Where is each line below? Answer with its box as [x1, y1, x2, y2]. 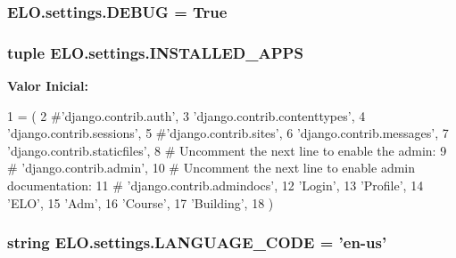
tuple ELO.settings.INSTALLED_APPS [7, 41, 303, 63]
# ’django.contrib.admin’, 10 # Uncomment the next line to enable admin [7, 158, 416, 177]
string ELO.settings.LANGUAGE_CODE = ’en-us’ [7, 231, 387, 254]
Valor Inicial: [7, 77, 89, 95]
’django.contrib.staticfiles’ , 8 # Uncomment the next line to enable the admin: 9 [7, 141, 447, 159]
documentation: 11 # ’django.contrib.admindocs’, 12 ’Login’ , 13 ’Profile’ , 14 [7, 176, 424, 195]
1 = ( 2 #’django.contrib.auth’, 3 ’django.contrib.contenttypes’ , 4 [7, 106, 366, 125]
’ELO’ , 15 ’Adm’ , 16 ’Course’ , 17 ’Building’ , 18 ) [7, 193, 274, 212]
